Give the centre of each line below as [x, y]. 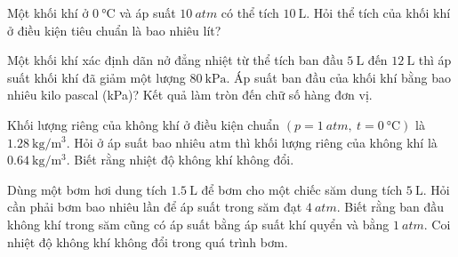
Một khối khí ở [48, 12]
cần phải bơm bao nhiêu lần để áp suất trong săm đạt [155, 207]
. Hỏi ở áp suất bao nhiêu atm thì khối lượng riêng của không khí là [252, 142]
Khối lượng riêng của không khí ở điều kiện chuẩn [144, 124]
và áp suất [148, 12]
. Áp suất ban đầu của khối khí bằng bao [338, 77]
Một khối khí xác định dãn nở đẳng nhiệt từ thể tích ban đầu [175, 60]
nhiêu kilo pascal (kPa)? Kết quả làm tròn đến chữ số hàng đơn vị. [190, 95]
